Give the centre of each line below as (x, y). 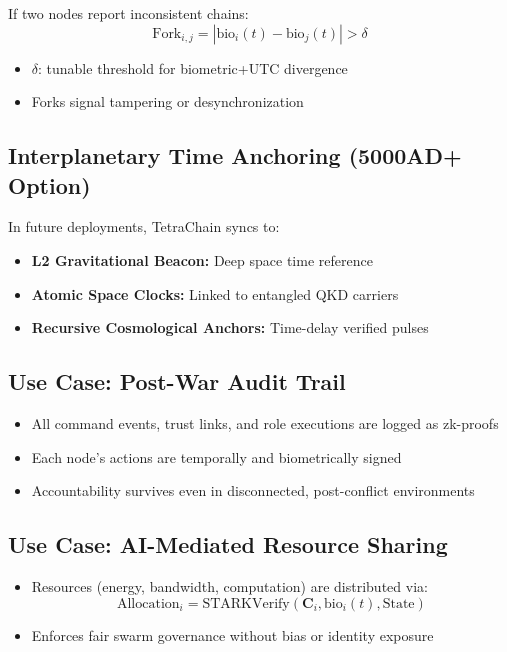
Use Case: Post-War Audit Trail (177, 381)
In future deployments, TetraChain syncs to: (144, 226)
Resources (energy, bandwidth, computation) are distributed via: (229, 585)
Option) (49, 184)
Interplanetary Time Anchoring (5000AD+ (235, 155)
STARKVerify (246, 603)
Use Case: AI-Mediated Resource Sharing (228, 544)
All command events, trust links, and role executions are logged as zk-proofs (265, 422)
